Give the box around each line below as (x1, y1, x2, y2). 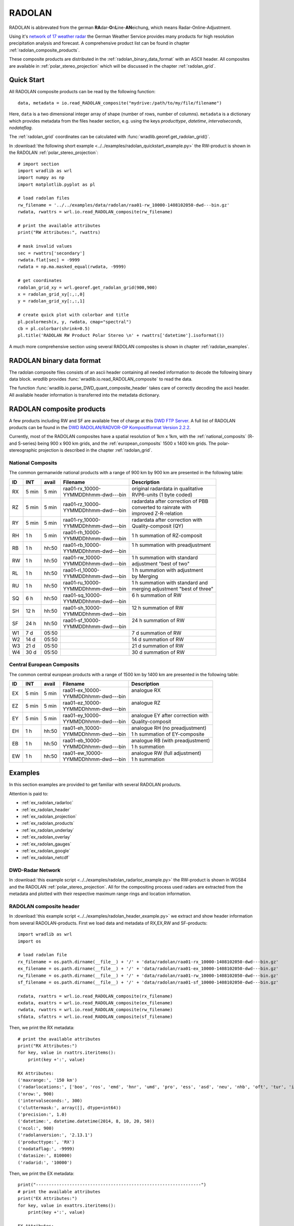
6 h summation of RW (131, 591, 182, 598)
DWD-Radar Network (9, 867, 61, 874)
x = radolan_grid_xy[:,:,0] (18, 291, 85, 297)
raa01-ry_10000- (63, 516, 101, 523)
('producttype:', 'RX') (18, 1139, 75, 1145)
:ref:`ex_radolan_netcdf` (21, 855, 70, 861)
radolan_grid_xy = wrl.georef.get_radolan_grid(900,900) (18, 284, 158, 290)
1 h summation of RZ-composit (131, 532, 202, 539)
